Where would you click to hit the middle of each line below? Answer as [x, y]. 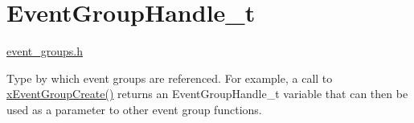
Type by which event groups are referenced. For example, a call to [170, 78]
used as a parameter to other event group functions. [134, 109]
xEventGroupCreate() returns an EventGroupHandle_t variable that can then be [207, 94]
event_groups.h [45, 51]
